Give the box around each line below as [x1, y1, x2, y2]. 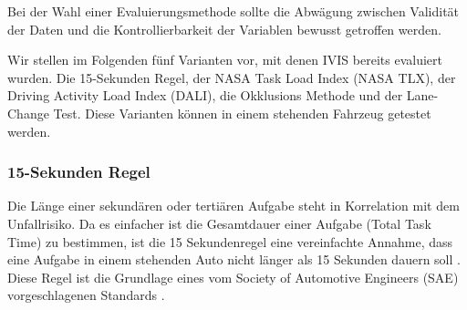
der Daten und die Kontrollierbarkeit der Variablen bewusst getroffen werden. [7, 19, 441, 38]
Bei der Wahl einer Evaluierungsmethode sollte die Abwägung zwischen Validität [7, 2, 460, 20]
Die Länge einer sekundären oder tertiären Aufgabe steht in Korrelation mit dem [7, 196, 460, 215]
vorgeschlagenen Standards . [7, 285, 165, 305]
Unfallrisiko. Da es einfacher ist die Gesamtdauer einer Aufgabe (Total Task [7, 213, 431, 232]
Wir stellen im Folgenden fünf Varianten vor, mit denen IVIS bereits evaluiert [7, 50, 442, 69]
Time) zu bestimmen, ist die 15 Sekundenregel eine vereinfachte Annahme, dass [7, 232, 453, 251]
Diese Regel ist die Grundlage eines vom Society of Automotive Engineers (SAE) [7, 267, 459, 286]
